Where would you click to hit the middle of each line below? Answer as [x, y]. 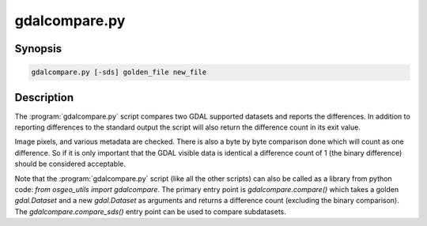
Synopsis [38, 49]
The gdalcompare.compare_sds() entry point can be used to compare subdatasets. [150, 211]
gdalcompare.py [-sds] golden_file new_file [119, 72]
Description [44, 98]
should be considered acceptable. [70, 164]
